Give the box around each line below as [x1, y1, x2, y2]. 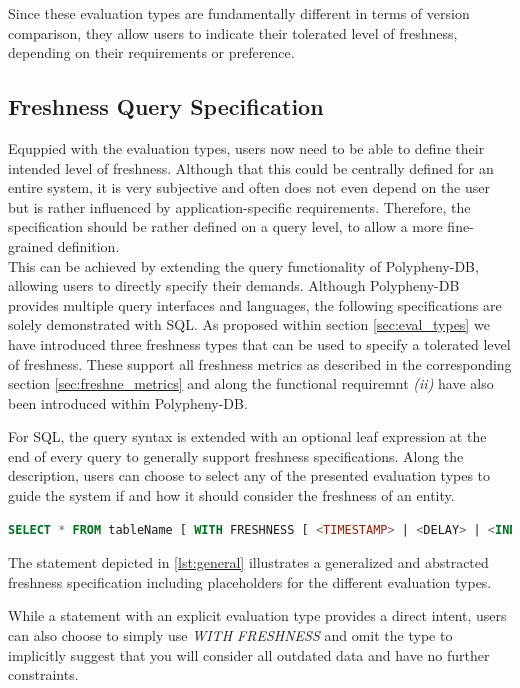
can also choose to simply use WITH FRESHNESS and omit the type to [8, 625, 453, 646]
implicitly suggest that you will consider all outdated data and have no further [8, 644, 490, 665]
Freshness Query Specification [8, 91, 324, 122]
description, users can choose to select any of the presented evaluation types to [8, 465, 491, 486]
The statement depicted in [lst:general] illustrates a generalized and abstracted [8, 552, 489, 573]
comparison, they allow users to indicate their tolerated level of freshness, [8, 22, 458, 43]
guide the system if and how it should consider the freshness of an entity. [8, 485, 455, 506]
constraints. [8, 664, 79, 685]
